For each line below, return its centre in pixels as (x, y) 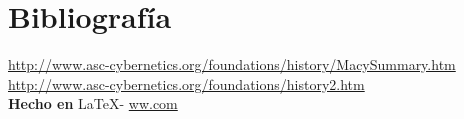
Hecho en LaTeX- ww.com (93, 103)
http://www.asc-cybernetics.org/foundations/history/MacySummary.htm (232, 64)
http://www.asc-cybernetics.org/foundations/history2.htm (186, 83)
